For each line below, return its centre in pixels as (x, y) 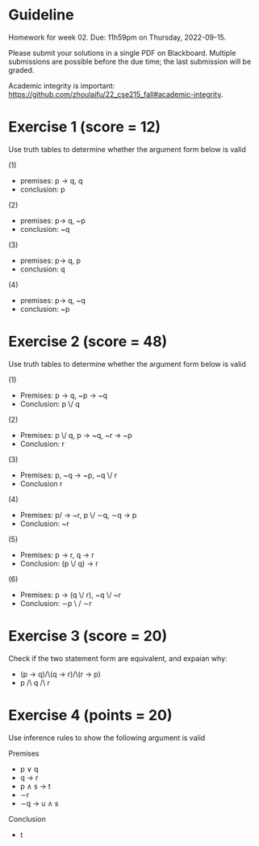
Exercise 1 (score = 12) (85, 127)
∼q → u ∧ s (39, 803)
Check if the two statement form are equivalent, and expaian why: (118, 658)
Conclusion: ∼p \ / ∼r (56, 603)
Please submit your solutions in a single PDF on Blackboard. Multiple (122, 53)
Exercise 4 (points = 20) (90, 715)
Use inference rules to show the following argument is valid (107, 738)
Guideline (41, 15)
